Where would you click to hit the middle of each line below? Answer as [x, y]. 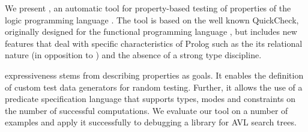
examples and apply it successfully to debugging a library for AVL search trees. [151, 122]
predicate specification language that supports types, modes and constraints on [150, 99]
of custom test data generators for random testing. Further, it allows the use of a [154, 87]
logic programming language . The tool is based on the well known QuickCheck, [152, 19]
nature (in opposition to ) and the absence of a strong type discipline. [133, 55]
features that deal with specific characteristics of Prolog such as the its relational [154, 43]
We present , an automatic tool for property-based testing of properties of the [148, 8]
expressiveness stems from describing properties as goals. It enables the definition [154, 75]
